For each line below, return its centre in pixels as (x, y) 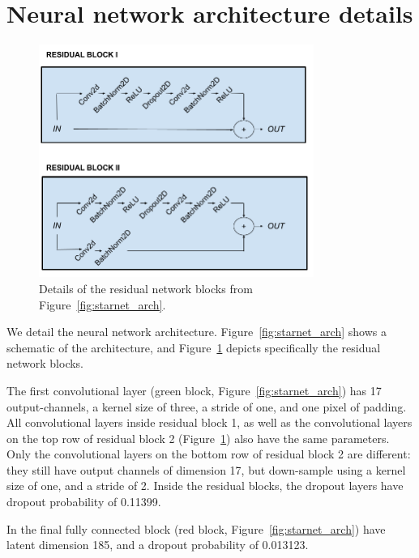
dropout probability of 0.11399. (84, 502)
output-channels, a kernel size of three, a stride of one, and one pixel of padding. (207, 406)
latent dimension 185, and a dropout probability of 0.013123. (158, 545)
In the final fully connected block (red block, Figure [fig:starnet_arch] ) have (196, 528)
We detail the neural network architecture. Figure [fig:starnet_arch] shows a (197, 332)
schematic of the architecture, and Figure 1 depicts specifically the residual (194, 347)
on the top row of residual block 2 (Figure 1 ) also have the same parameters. (198, 438)
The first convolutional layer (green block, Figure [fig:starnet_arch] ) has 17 (194, 390)
